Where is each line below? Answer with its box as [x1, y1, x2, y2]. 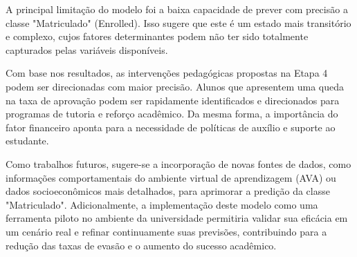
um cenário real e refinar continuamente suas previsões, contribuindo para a [6, 224, 327, 238]
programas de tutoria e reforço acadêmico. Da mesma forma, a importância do [6, 106, 338, 121]
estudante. [6, 133, 49, 148]
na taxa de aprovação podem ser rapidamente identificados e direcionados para [6, 93, 340, 107]
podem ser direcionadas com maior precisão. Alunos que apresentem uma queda [6, 79, 344, 93]
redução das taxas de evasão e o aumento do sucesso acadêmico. [6, 238, 277, 252]
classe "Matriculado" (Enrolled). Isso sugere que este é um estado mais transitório [6, 15, 351, 30]
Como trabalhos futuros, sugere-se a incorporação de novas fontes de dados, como [6, 156, 351, 171]
